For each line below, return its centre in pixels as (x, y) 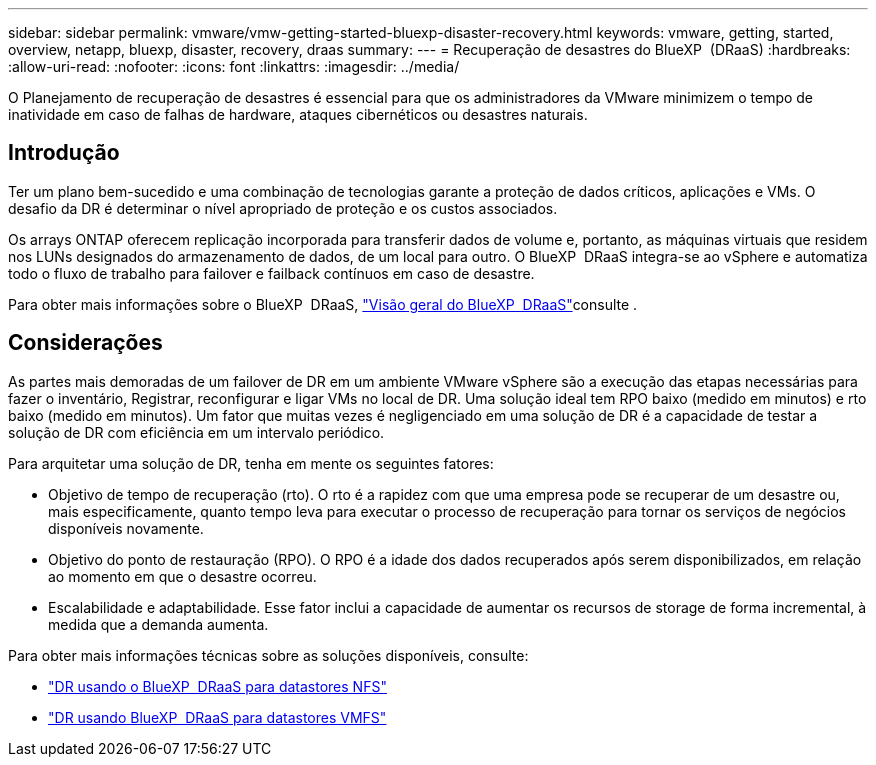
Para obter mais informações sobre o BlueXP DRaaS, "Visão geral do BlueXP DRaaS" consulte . (323, 304)
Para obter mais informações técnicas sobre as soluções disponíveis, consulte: (268, 655)
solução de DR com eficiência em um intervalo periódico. (196, 432)
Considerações (85, 343)
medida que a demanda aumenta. (158, 624)
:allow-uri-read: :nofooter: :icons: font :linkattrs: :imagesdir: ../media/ (234, 66)
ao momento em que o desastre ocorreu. (182, 576)
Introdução (64, 153)
